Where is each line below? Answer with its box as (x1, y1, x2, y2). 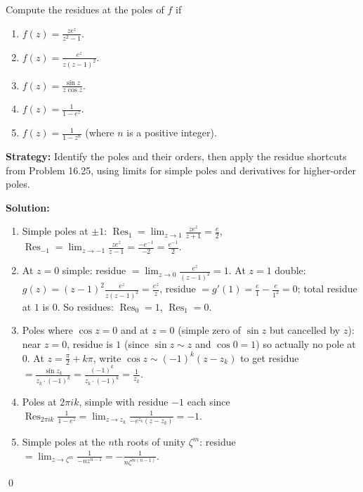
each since (187, 394, 230, 409)
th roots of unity (114, 434, 186, 449)
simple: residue (62, 263, 126, 278)
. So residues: (57, 299, 114, 313)
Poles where (22, 323, 74, 337)
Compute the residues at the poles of (6, 2, 164, 16)
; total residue (297, 281, 357, 295)
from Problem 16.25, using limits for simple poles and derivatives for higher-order (6, 162, 357, 177)
